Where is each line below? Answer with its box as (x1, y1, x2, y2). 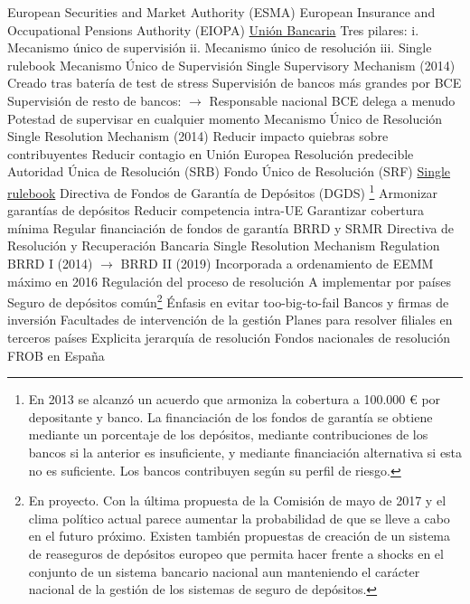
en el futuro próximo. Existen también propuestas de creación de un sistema (28, 526, 451, 545)
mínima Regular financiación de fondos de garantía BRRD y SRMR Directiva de (7, 218, 455, 237)
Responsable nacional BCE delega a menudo (209, 90, 456, 109)
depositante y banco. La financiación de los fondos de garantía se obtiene (28, 407, 433, 426)
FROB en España (7, 345, 105, 364)
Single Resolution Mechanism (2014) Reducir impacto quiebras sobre (7, 127, 389, 146)
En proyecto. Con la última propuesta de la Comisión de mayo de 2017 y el (28, 491, 446, 510)
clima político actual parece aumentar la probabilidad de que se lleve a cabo (28, 508, 450, 527)
